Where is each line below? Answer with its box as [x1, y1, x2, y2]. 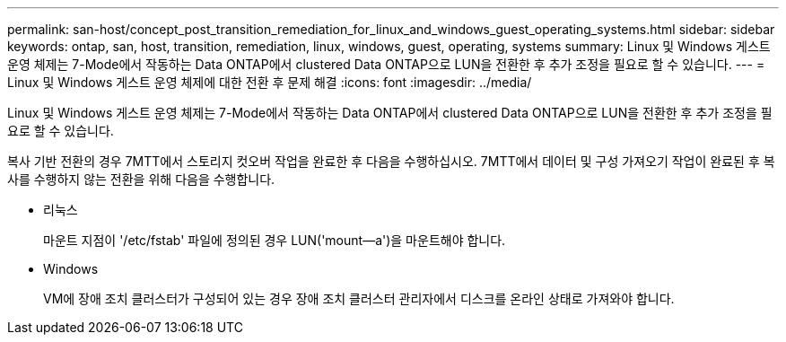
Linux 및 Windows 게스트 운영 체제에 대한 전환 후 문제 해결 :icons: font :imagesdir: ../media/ [7, 75, 532, 90]
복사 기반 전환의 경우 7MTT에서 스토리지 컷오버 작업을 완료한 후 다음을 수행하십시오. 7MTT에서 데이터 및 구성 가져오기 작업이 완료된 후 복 [7, 153, 775, 169]
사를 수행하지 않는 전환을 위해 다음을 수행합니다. [7, 171, 275, 187]
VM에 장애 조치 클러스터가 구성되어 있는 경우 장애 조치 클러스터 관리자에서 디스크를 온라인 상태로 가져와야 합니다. [43, 291, 675, 306]
